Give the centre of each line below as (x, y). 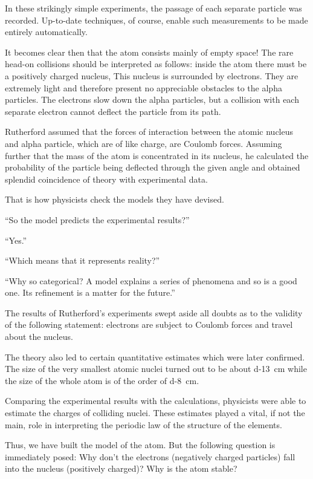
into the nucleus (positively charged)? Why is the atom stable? (121, 468)
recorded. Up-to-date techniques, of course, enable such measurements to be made (156, 20)
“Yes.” (16, 240)
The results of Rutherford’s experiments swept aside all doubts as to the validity (154, 312)
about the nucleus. (39, 337)
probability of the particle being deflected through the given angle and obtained (153, 167)
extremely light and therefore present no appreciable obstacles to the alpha (144, 87)
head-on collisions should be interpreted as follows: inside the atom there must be (156, 64)
